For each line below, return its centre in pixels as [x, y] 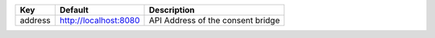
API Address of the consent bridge [215, 20]
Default [74, 10]
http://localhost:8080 [99, 20]
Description [172, 10]
